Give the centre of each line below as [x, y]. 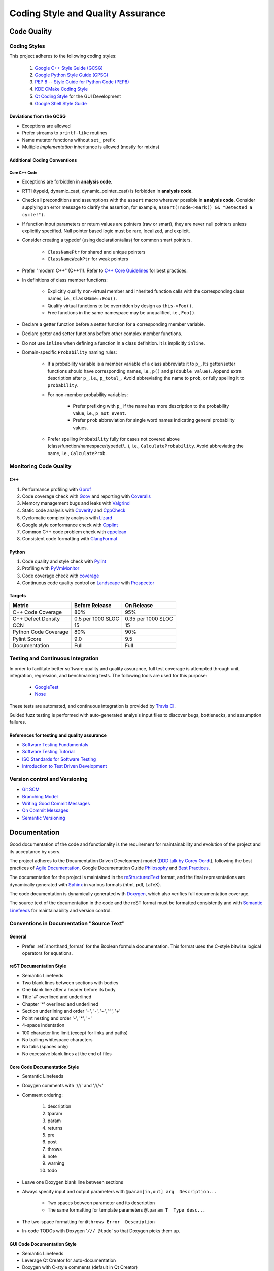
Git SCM [31, 789]
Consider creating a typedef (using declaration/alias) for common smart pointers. [107, 240]
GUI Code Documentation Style [43, 1244]
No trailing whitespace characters [57, 1039]
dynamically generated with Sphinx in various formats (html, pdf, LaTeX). [85, 884]
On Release [139, 606]
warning [56, 1163]
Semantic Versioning [44, 818]
